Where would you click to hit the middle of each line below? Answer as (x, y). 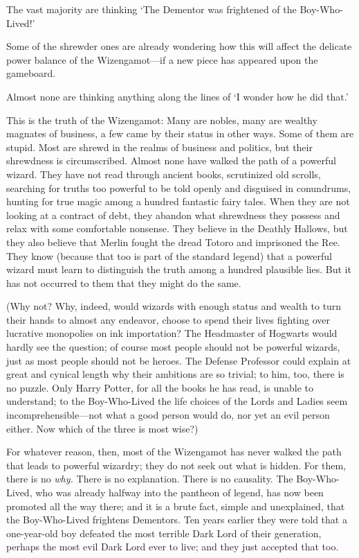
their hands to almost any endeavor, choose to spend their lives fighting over (168, 319)
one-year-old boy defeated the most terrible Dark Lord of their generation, (164, 533)
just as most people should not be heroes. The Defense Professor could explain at (179, 360)
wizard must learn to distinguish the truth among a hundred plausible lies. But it (179, 269)
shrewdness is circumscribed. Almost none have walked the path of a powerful (171, 160)
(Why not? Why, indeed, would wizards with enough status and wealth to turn (174, 306)
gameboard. (31, 73)
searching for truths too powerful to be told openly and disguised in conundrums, (179, 188)
